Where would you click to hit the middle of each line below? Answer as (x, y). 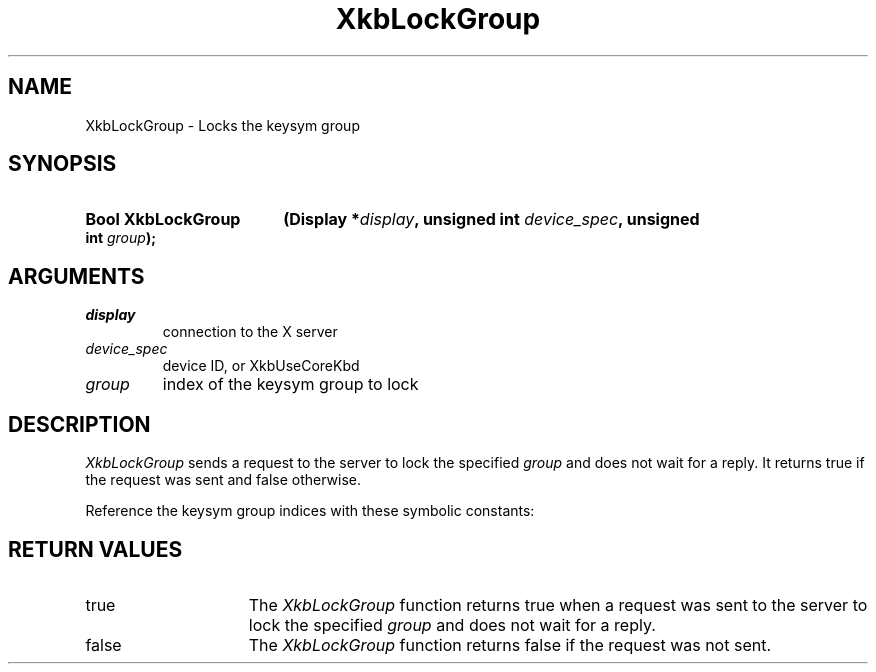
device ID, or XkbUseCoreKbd (261, 366)
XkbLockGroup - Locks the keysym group (222, 125)
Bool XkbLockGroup (163, 219)
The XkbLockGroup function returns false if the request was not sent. (510, 644)
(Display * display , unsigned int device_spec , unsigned (491, 219)
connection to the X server (250, 332)
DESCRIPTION (79, 424)
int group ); (120, 238)
